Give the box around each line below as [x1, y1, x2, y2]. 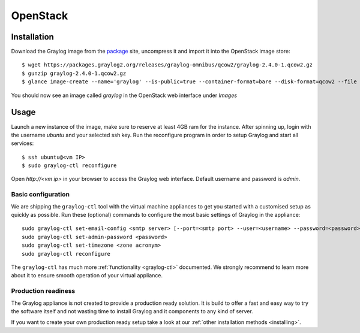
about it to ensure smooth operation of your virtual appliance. [11, 272, 163, 279]
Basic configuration [11, 190, 70, 199]
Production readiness [11, 287, 76, 295]
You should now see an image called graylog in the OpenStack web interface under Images [11, 92, 237, 99]
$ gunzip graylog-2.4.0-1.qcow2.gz [22, 69, 127, 77]
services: [11, 140, 34, 147]
